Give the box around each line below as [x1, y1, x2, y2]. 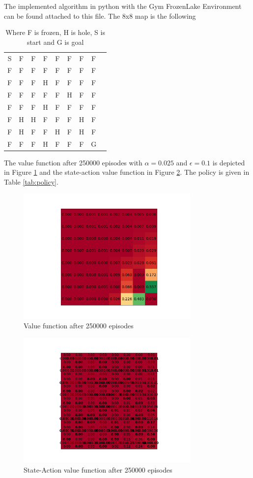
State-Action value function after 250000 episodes [24, 464, 172, 475]
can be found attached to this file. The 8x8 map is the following [4, 10, 196, 21]
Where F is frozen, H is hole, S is [5, 27, 105, 37]
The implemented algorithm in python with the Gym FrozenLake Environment [4, 1, 242, 11]
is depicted [212, 157, 245, 167]
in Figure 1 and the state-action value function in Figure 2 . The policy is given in [4, 167, 250, 177]
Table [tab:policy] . [4, 176, 58, 187]
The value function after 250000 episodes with [4, 157, 142, 167]
